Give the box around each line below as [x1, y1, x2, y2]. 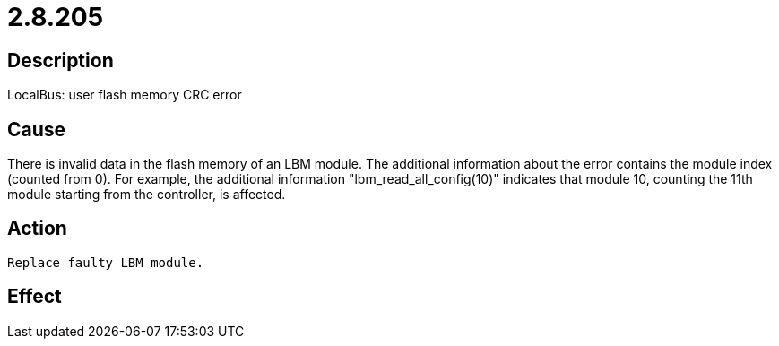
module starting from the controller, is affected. [7, 186, 286, 203]
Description [7, 48, 114, 72]
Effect [7, 285, 62, 308]
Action [7, 217, 67, 240]
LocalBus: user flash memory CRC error [7, 87, 242, 103]
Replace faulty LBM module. [7, 255, 204, 270]
